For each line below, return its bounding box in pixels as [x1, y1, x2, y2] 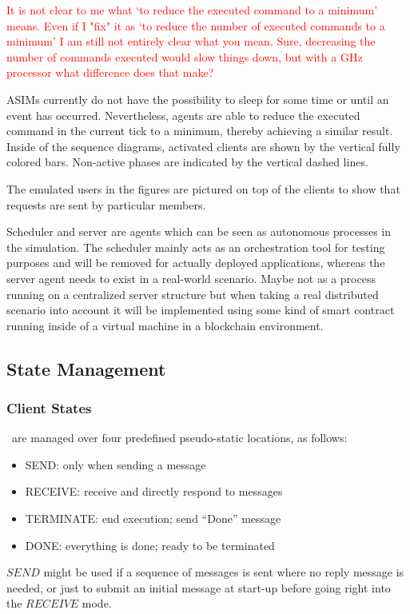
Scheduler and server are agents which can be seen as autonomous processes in [6, 223, 392, 240]
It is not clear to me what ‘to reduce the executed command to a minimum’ [6, 2, 378, 18]
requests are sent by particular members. [6, 196, 206, 213]
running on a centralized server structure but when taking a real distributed [6, 285, 379, 302]
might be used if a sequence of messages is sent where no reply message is [43, 564, 404, 580]
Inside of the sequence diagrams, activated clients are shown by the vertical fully [6, 138, 400, 154]
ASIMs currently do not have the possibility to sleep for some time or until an [6, 90, 389, 107]
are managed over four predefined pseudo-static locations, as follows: [11, 429, 348, 446]
